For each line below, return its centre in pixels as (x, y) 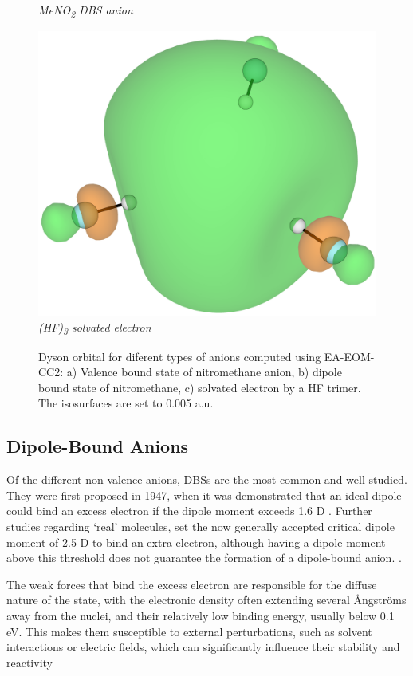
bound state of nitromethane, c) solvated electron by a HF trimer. (200, 387)
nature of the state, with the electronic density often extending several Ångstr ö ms (206, 600)
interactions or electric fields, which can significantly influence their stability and (203, 647)
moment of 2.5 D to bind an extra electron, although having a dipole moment (196, 542)
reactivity (29, 662)
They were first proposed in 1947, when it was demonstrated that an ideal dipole (204, 495)
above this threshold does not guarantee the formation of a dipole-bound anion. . (204, 558)
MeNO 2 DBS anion (86, 11)
